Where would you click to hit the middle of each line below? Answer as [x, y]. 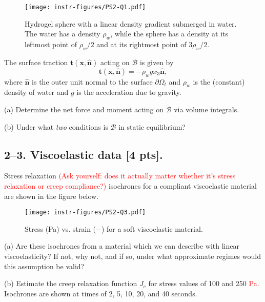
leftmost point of [51, 44]
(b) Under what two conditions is [56, 126]
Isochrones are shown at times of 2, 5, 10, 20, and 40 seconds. [101, 293]
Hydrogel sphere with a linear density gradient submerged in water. [131, 23]
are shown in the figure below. [52, 196]
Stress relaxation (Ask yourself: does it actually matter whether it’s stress [120, 176]
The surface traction [36, 62]
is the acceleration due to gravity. [129, 92]
